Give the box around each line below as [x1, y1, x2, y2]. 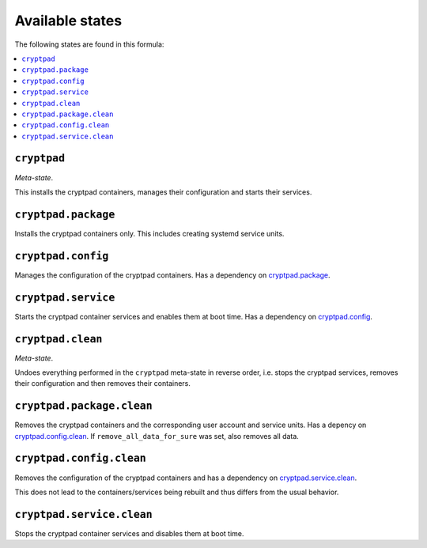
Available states [14, 12, 123, 29]
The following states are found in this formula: [14, 40, 164, 49]
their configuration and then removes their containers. [14, 379, 191, 388]
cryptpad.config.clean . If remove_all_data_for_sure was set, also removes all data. [14, 431, 300, 440]
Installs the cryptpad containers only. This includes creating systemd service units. [14, 229, 285, 238]
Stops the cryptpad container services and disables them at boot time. [14, 528, 244, 538]
